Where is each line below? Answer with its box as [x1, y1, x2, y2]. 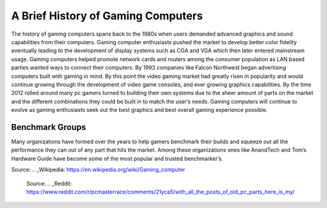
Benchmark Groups [11, 122, 87, 132]
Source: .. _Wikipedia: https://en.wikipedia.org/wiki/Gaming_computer [11, 166, 186, 174]
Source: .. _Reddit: [26, 180, 72, 187]
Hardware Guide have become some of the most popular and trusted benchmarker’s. [11, 155, 223, 162]
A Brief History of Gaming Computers [11, 9, 203, 22]
